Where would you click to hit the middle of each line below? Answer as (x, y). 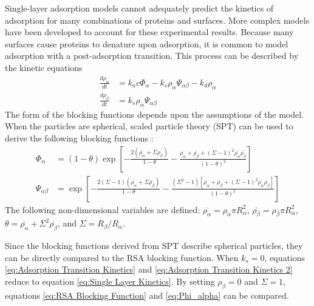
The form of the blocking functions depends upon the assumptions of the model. (155, 114)
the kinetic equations (44, 67)
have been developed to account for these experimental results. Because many (149, 32)
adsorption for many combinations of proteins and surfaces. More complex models (157, 20)
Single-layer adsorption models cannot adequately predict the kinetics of (139, 8)
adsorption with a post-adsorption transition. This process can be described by (152, 56)
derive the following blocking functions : (79, 138)
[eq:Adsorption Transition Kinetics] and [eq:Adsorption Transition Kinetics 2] (149, 269)
